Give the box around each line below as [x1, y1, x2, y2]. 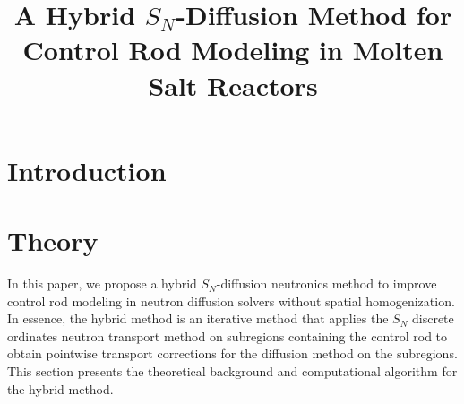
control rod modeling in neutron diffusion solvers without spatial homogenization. [7, 291, 455, 310]
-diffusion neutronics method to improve [216, 274, 437, 293]
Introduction [7, 151, 167, 188]
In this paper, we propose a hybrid [7, 274, 197, 293]
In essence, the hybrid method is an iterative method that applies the [7, 309, 389, 328]
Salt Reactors [148, 66, 318, 103]
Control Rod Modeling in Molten [22, 31, 443, 68]
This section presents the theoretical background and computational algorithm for [7, 362, 458, 381]
